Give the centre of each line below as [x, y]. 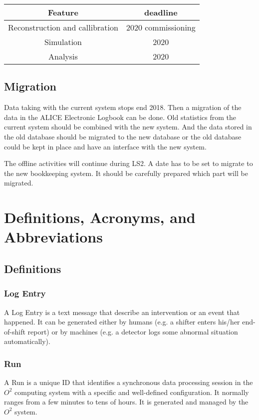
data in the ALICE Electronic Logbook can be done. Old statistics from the [120, 117]
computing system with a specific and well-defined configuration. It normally [132, 392]
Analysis [63, 56]
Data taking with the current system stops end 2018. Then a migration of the [123, 107]
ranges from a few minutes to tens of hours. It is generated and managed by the [126, 402]
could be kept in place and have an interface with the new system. [105, 146]
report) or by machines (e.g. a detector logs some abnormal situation [133, 331]
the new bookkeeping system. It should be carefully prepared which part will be [126, 173]
